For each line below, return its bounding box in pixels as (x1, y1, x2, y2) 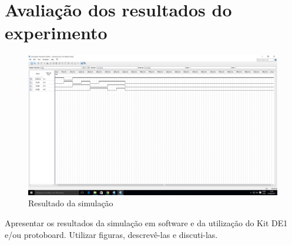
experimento (5, 21, 108, 45)
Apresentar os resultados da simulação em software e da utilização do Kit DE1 (5, 217, 288, 229)
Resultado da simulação (28, 197, 113, 209)
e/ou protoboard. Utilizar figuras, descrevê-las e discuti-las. (5, 228, 218, 240)
